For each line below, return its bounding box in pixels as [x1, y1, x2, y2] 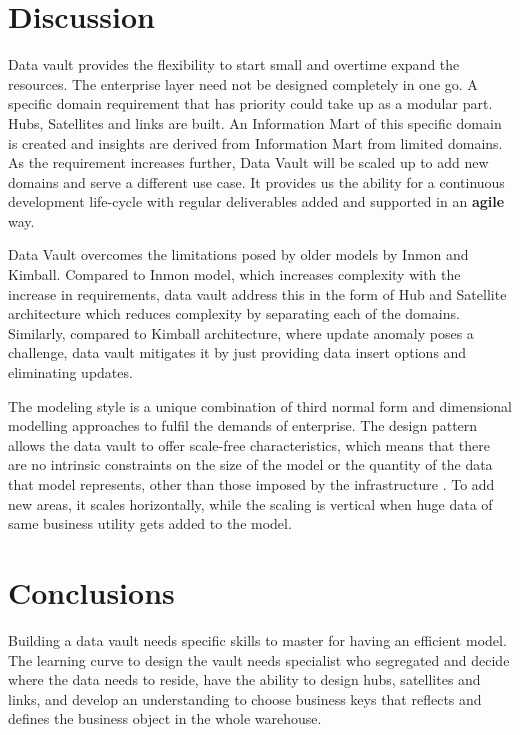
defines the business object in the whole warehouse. [8, 708, 322, 729]
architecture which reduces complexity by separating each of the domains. [8, 303, 460, 324]
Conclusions [8, 571, 175, 612]
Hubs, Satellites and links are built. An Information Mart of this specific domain [8, 112, 502, 133]
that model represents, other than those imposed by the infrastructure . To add [8, 474, 495, 494]
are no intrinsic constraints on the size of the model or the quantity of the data [8, 454, 493, 475]
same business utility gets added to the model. [8, 513, 292, 534]
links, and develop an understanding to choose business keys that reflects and [8, 688, 482, 709]
